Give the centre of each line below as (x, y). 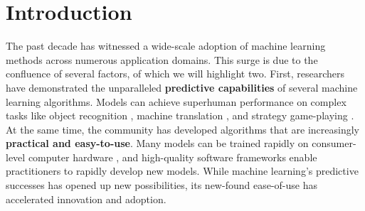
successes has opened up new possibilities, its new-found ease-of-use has (162, 185)
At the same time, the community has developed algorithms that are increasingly (182, 129)
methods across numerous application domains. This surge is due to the (162, 59)
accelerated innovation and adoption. (86, 199)
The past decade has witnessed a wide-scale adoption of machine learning (166, 46)
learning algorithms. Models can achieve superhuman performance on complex (176, 101)
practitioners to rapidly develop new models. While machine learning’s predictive (182, 171)
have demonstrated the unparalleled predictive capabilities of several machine (182, 87)
